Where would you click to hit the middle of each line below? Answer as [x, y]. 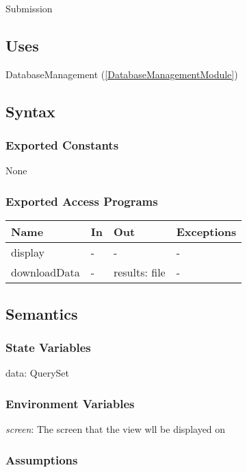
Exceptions [206, 232]
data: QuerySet [38, 373]
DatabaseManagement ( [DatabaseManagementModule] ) [122, 74]
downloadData [45, 272]
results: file [139, 272]
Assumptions [42, 459]
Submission [29, 8]
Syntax [30, 111]
